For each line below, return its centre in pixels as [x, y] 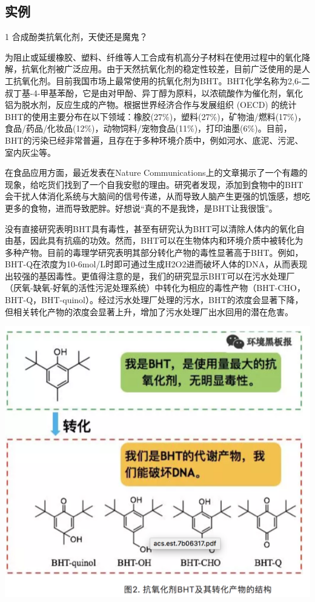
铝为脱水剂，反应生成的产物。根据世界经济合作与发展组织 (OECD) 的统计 [151, 105]
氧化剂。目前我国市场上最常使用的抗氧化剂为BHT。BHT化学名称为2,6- [161, 80]
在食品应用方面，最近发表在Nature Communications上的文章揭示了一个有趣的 [156, 172]
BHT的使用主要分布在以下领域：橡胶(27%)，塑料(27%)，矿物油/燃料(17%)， [156, 116]
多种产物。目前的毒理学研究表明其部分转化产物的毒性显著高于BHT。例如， [154, 252]
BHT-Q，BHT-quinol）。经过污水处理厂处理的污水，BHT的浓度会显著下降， [154, 300]
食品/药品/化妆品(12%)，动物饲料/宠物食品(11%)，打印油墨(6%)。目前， [148, 128]
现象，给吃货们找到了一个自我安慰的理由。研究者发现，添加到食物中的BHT [154, 184]
